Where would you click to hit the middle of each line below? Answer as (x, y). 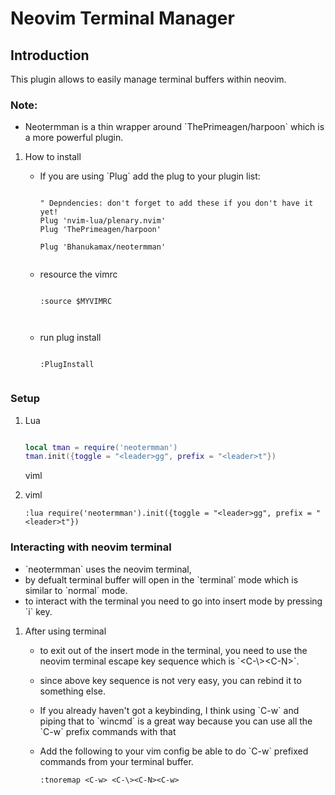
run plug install (70, 338)
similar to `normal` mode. (76, 590)
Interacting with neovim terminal (91, 547)
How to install (53, 157)
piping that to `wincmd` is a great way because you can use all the (176, 721)
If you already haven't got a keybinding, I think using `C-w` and (169, 710)
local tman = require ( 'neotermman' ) (101, 447)
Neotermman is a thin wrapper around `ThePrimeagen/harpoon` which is (174, 127)
